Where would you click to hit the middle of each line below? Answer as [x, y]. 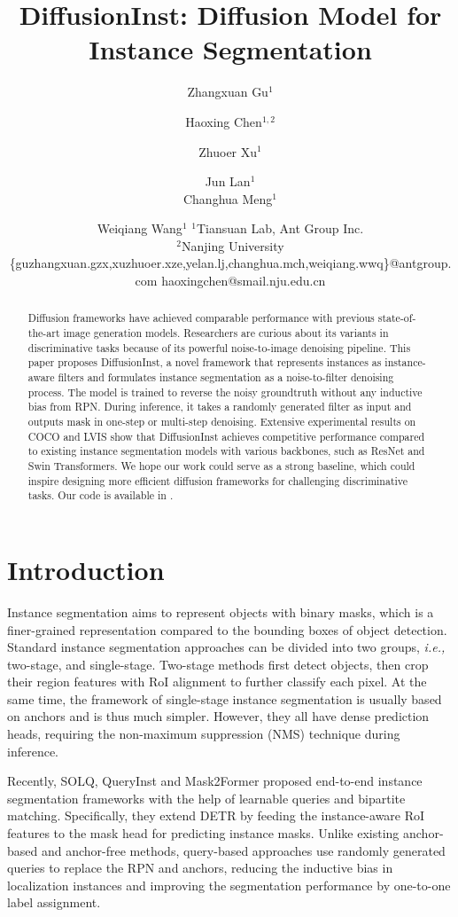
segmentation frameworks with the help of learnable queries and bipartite [206, 798]
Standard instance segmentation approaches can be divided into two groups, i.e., [226, 647]
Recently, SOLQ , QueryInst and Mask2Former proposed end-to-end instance [215, 781]
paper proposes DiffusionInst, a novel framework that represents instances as [205, 362]
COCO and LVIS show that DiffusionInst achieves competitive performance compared [226, 436]
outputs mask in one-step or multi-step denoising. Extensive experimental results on [222, 422]
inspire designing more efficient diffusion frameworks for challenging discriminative [218, 480]
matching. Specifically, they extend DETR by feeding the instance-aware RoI [216, 815]
